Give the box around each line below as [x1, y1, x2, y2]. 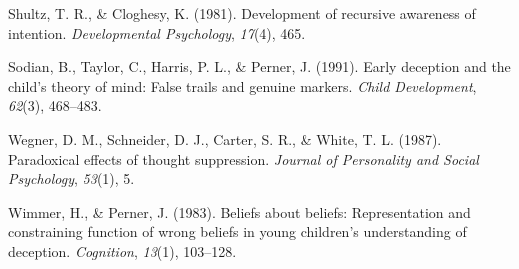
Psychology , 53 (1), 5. [8, 168, 135, 189]
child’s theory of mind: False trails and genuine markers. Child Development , [8, 75, 477, 96]
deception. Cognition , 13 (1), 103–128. [8, 240, 237, 261]
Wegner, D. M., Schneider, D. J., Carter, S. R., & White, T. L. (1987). [8, 128, 442, 149]
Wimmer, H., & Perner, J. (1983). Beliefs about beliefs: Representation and [8, 201, 471, 222]
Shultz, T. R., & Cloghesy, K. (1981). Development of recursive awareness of [8, 3, 476, 23]
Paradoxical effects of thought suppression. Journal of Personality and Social [8, 148, 479, 169]
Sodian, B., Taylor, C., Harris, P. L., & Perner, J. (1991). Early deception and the [8, 56, 511, 77]
